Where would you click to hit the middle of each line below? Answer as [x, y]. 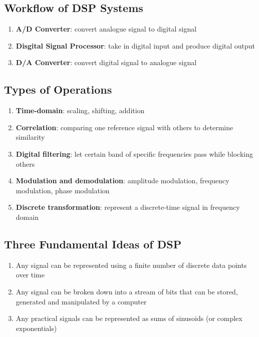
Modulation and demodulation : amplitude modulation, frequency [122, 181]
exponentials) [36, 328]
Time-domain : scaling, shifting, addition [80, 110]
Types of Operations [58, 89]
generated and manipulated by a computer [81, 301]
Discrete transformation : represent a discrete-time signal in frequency [128, 207]
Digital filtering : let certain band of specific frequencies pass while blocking [134, 153]
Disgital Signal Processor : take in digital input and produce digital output [136, 45]
